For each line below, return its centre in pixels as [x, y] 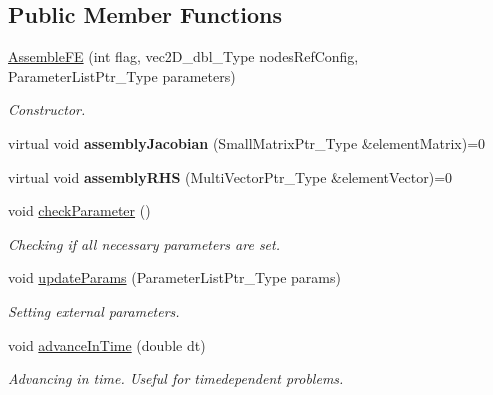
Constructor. [47, 109]
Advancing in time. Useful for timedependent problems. [176, 378]
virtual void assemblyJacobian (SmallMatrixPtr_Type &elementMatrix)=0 [247, 142]
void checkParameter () [79, 210]
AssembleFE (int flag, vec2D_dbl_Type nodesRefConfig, [183, 56]
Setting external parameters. [94, 310]
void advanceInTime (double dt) [107, 344]
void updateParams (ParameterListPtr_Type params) [174, 277]
